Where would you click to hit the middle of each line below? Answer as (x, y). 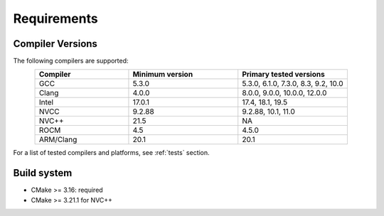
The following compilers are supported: (71, 61)
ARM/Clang (58, 140)
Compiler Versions (55, 44)
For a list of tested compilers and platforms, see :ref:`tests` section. (111, 153)
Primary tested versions (283, 75)
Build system (43, 173)
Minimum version (163, 75)
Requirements (56, 18)
